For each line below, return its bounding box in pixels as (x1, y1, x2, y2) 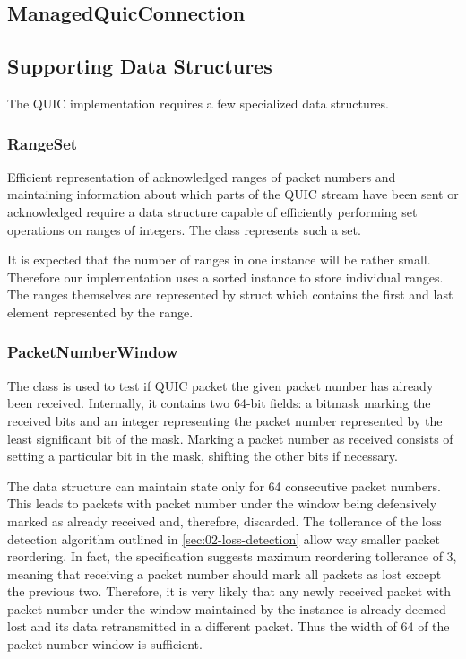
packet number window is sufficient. (7, 635, 203, 654)
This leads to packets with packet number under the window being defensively (7, 494, 437, 513)
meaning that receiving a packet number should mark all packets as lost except (7, 564, 442, 583)
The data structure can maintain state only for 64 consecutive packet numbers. (7, 476, 441, 495)
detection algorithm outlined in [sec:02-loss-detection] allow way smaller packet (7, 529, 440, 548)
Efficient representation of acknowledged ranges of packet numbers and (7, 167, 396, 186)
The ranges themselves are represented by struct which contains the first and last (7, 285, 453, 304)
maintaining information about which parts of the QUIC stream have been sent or (7, 185, 459, 204)
